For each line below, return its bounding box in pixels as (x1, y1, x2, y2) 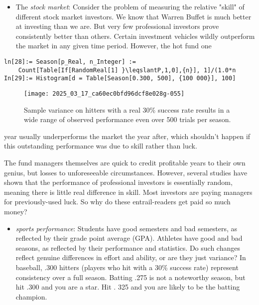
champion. (15, 291, 47, 302)
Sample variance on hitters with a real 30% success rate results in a (24, 104, 230, 115)
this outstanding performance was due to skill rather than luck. (4, 141, 197, 151)
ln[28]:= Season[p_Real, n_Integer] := (4, 58, 136, 65)
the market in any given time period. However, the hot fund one (15, 40, 212, 51)
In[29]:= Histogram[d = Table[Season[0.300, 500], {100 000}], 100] (4, 75, 236, 82)
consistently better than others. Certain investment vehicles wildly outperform (15, 30, 255, 41)
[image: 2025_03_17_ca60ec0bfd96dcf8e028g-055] (24, 90, 185, 97)
